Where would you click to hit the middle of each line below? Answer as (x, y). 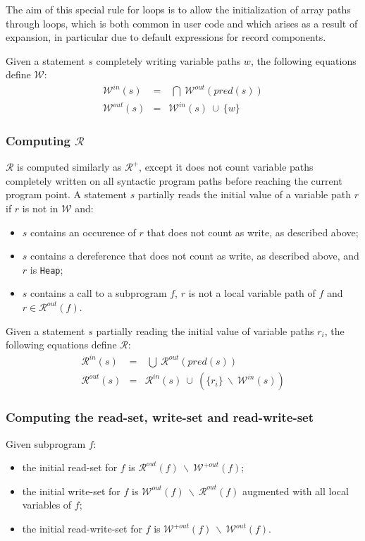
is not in (40, 208)
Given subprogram (46, 443)
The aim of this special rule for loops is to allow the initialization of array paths (178, 9)
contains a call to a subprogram (99, 293)
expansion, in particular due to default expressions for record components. (166, 37)
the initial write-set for (71, 491)
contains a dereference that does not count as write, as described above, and (195, 256)
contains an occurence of (83, 232)
